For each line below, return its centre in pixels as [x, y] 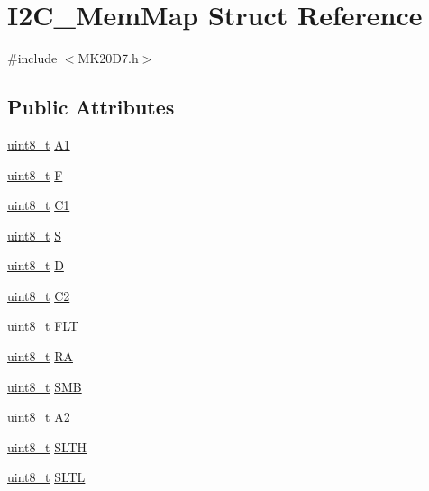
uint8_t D [36, 265]
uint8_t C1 [39, 205]
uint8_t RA [40, 356]
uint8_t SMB [45, 386]
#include [32, 58]
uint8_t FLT [43, 326]
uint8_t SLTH [47, 446]
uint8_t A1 [39, 144]
